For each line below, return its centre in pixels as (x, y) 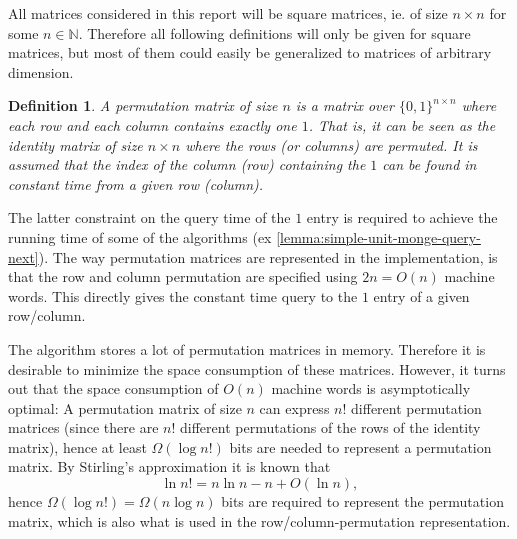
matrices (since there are (83, 427)
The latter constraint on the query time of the (149, 217)
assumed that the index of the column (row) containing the (187, 164)
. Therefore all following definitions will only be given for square (274, 32)
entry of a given (421, 295)
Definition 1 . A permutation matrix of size (143, 105)
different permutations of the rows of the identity (330, 427)
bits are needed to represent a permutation (360, 446)
